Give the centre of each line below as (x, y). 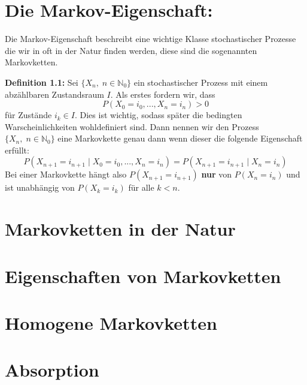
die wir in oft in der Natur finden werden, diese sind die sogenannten (131, 50)
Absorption (52, 370)
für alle (141, 187)
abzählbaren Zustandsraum (54, 94)
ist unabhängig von (40, 187)
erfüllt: (17, 150)
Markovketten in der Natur (120, 229)
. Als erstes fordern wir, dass (163, 94)
